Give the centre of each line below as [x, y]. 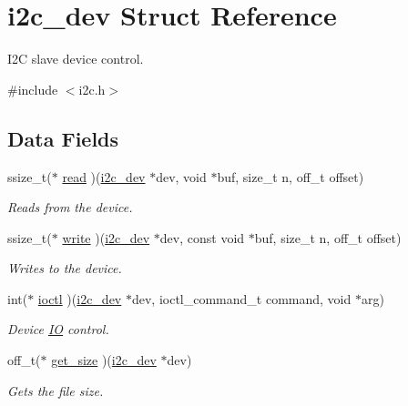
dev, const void [202, 237]
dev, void [181, 176]
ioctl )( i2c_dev [80, 298]
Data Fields [63, 138]
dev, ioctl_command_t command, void [241, 298]
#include [33, 89]
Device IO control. [58, 329]
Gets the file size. [56, 390]
